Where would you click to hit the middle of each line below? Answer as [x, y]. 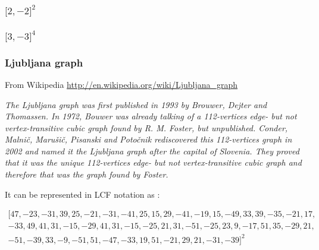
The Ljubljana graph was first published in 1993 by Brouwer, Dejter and [136, 104]
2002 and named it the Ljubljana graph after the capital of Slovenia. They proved [152, 151]
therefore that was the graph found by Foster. [87, 174]
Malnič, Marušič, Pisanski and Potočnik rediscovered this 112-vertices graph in [148, 139]
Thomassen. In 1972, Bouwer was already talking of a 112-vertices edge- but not [151, 116]
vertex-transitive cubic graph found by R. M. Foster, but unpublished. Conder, [146, 127]
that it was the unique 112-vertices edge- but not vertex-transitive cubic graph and [153, 162]
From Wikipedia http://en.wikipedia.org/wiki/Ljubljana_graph [121, 84]
